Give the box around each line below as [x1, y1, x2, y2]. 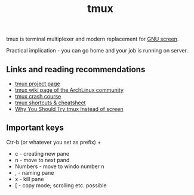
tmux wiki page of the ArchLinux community [14, 86, 124, 94]
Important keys [6, 123, 64, 133]
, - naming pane [14, 169, 54, 176]
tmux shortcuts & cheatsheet [14, 99, 86, 106]
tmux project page [14, 80, 60, 87]
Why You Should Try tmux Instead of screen [14, 106, 124, 112]
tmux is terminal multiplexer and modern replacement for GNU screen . [6, 35, 179, 43]
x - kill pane [14, 175, 44, 182]
